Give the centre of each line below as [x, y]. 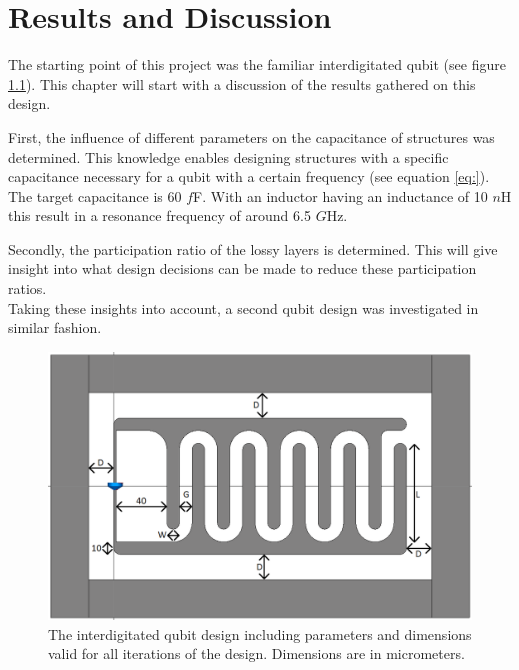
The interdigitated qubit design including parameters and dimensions [260, 633]
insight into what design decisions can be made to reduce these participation [242, 268]
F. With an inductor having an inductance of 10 [340, 195]
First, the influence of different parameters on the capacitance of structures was [251, 136]
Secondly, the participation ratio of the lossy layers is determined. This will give [253, 248]
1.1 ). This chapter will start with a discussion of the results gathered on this [242, 83]
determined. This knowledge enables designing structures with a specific [228, 156]
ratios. [27, 288]
